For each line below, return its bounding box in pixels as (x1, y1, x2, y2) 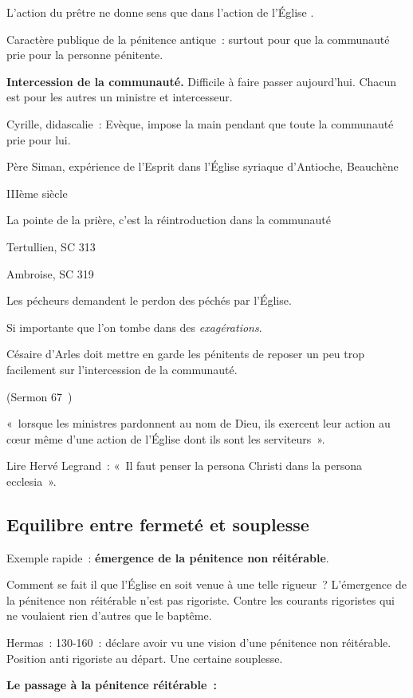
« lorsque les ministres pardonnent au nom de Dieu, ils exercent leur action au (6, 415, 391, 432)
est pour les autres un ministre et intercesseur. (6, 89, 233, 105)
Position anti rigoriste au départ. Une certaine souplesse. (6, 649, 283, 666)
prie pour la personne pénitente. (6, 46, 163, 63)
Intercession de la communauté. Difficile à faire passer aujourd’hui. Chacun (6, 73, 397, 89)
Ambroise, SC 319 (6, 265, 94, 282)
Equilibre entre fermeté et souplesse (6, 511, 309, 536)
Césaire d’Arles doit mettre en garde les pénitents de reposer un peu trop (6, 345, 365, 362)
